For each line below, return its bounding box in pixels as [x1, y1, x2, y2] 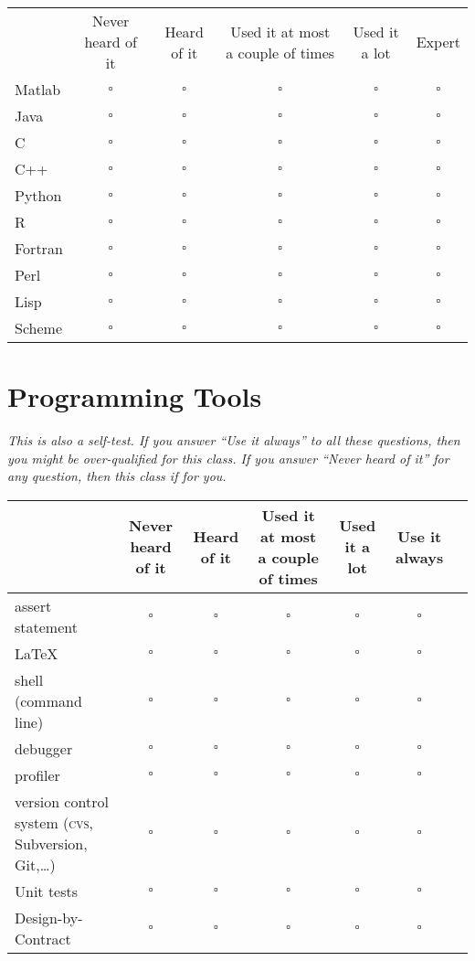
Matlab [15, 79, 61, 100]
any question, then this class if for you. [7, 466, 227, 486]
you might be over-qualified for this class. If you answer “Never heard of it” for [7, 448, 449, 467]
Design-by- [15, 906, 83, 928]
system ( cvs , [15, 811, 94, 833]
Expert [416, 31, 460, 52]
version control [15, 790, 109, 812]
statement [15, 615, 78, 637]
